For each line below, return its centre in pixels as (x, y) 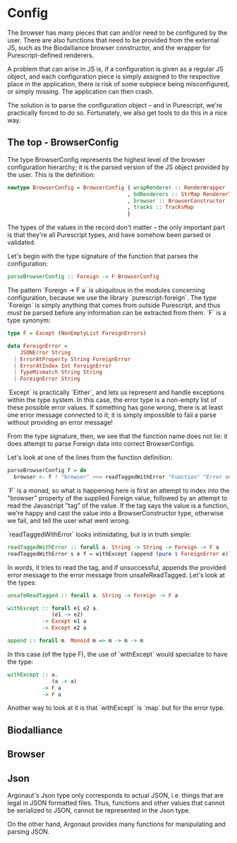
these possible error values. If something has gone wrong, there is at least (115, 408)
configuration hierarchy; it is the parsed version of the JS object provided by (118, 167)
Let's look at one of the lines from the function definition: (90, 457)
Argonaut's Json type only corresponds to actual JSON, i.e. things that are (116, 795)
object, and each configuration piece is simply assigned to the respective (114, 76)
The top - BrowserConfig (63, 143)
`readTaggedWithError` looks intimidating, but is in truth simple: (99, 534)
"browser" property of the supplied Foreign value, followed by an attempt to (117, 498)
